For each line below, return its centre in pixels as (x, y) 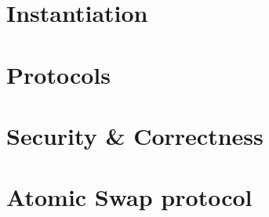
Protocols (58, 74)
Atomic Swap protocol (129, 197)
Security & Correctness (135, 135)
